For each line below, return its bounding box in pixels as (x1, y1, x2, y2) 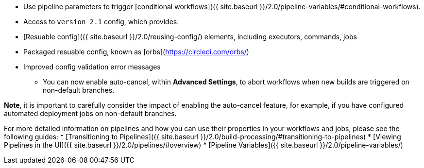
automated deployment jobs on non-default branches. (4, 109, 177, 118)
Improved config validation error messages (23, 63, 161, 71)
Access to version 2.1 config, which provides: (23, 17, 179, 26)
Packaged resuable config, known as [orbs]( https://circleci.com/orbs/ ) (23, 48, 249, 56)
